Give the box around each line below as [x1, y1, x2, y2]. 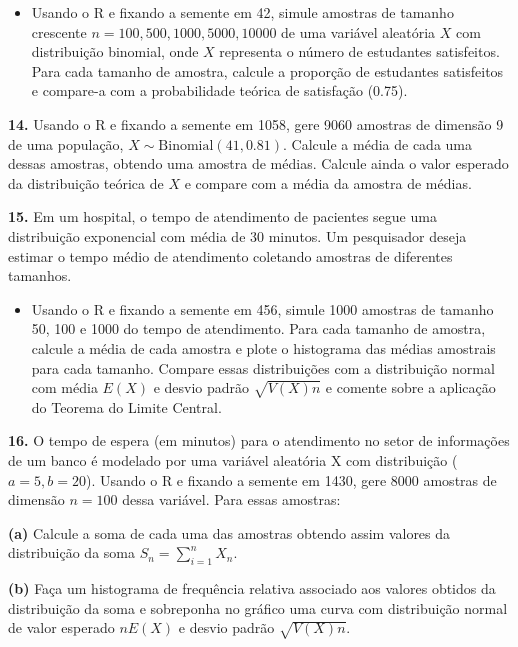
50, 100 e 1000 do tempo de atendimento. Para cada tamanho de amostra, [31, 318, 486, 339]
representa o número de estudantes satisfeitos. [219, 41, 500, 62]
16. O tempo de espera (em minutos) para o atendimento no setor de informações [8, 430, 510, 451]
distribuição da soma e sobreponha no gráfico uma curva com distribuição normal [8, 597, 508, 618]
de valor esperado [8, 617, 115, 638]
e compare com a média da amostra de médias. [184, 172, 472, 193]
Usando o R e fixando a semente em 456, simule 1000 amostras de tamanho [31, 298, 494, 319]
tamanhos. [8, 265, 72, 286]
